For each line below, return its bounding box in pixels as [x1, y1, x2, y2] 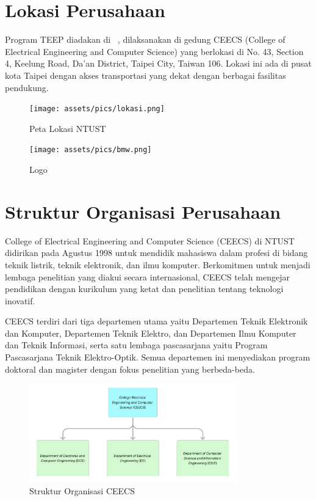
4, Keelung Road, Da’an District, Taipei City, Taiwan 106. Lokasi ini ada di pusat [5, 57, 312, 70]
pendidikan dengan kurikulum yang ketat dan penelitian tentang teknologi [5, 282, 284, 295]
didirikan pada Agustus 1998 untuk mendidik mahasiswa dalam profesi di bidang [5, 246, 308, 259]
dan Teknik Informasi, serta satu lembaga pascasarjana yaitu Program [5, 338, 268, 351]
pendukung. [5, 81, 49, 93]
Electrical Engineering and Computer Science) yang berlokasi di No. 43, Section [5, 45, 304, 57]
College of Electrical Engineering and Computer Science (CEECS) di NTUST [5, 234, 295, 247]
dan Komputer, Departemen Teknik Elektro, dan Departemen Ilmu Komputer [5, 326, 296, 339]
